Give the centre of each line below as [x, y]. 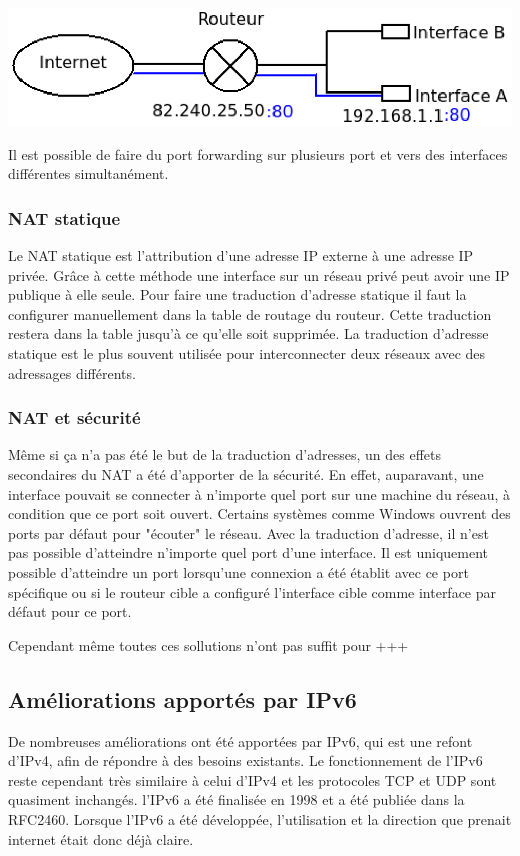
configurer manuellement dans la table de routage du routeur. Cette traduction [250, 313]
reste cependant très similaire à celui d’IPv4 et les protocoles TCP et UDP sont [252, 779]
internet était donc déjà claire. [101, 838]
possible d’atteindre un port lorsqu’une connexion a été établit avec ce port [238, 571]
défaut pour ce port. [70, 611]
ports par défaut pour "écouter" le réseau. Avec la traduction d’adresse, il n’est [248, 532]
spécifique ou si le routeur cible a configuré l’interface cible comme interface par [252, 591]
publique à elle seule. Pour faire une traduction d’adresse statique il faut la [237, 294]
